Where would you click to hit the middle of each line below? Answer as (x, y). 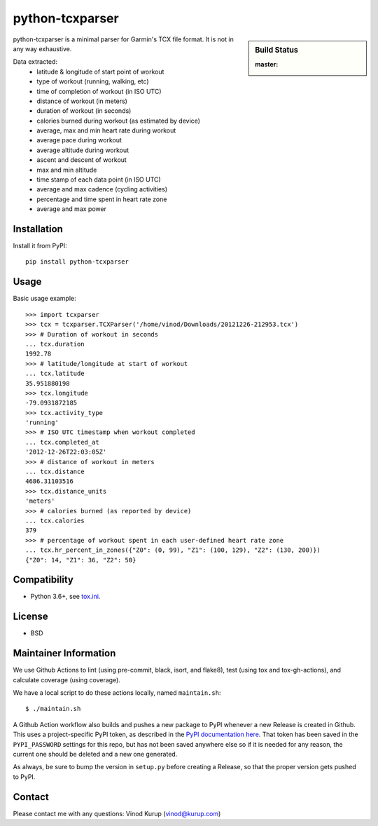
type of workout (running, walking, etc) (93, 81)
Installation (38, 229)
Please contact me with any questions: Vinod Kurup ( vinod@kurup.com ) (117, 813)
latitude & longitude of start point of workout (100, 72)
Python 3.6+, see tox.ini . (65, 597)
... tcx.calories (55, 520)
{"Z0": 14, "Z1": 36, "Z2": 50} (81, 560)
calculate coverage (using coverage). (66, 679)
